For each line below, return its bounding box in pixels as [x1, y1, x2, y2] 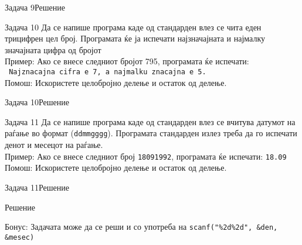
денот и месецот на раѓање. [5, 139, 103, 151]
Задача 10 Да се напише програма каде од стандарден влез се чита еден [5, 20, 262, 33]
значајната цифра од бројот [5, 43, 101, 56]
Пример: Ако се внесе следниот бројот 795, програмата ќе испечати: [5, 55, 249, 67]
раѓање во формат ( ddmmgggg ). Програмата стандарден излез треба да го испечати [5, 127, 297, 139]
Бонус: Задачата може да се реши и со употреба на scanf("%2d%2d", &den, [5, 220, 278, 233]
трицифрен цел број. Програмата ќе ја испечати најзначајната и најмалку [5, 32, 266, 44]
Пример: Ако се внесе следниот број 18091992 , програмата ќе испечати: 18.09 [5, 150, 287, 162]
